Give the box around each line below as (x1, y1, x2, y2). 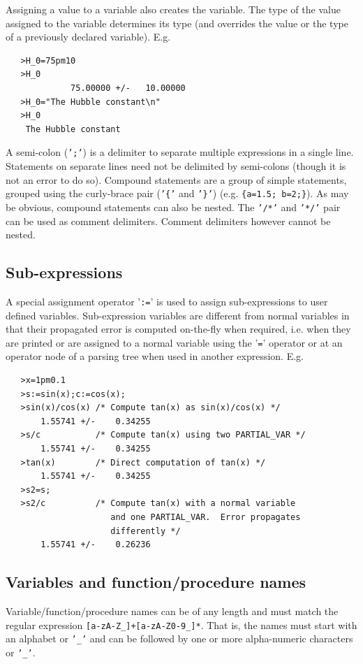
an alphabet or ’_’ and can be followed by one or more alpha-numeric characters (6, 631, 353, 646)
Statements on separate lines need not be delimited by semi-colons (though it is (6, 159, 346, 173)
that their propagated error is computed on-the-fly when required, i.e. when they (6, 322, 351, 336)
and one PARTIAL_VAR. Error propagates (110, 512, 301, 522)
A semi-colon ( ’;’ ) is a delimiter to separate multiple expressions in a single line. (6, 145, 354, 159)
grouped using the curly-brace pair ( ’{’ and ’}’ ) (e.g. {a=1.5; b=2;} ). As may (6, 186, 349, 201)
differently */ (110, 526, 181, 536)
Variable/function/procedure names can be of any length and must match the (6, 603, 339, 618)
